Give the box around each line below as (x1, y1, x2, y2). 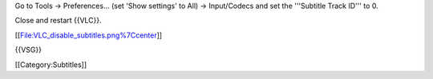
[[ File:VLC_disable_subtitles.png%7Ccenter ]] (14, 30, 163, 40)
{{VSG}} (14, 45, 42, 55)
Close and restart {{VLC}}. (14, 16, 102, 26)
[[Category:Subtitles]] (14, 60, 87, 69)
